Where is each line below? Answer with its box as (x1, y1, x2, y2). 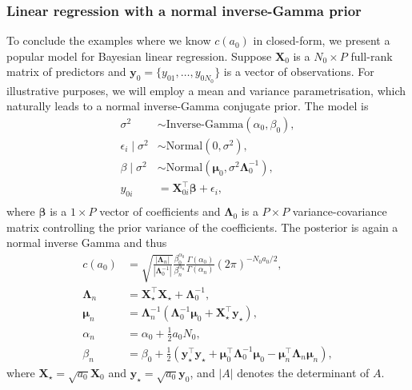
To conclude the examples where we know (6, 32, 211, 49)
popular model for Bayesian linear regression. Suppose (6, 47, 272, 64)
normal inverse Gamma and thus (6, 234, 167, 251)
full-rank (350, 47, 393, 64)
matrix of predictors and (6, 63, 126, 80)
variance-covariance (292, 203, 387, 220)
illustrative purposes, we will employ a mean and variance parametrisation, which (6, 82, 406, 98)
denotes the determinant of (237, 364, 370, 380)
